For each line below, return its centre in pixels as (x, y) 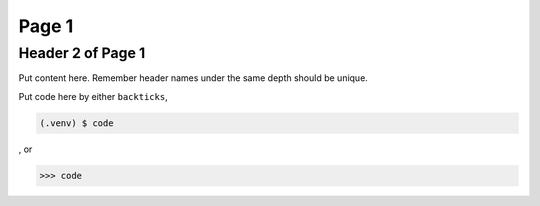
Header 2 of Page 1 (82, 53)
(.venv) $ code (76, 123)
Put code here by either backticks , (93, 96)
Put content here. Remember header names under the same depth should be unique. (193, 78)
